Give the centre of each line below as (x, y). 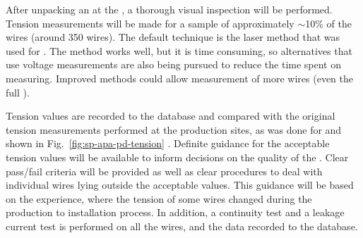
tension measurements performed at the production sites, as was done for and (174, 129)
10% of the (328, 23)
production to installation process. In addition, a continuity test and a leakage (175, 212)
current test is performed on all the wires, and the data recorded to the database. (182, 226)
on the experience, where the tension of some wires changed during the (159, 198)
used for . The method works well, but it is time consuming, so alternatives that (179, 50)
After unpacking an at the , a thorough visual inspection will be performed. (169, 9)
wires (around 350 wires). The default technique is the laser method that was (173, 37)
